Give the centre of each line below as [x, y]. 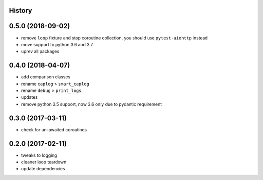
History [21, 10]
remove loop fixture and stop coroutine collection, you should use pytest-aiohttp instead [114, 38]
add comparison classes [46, 77]
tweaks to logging [39, 155]
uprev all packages [40, 52]
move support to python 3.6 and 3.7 [57, 44]
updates [29, 97]
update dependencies [43, 169]
